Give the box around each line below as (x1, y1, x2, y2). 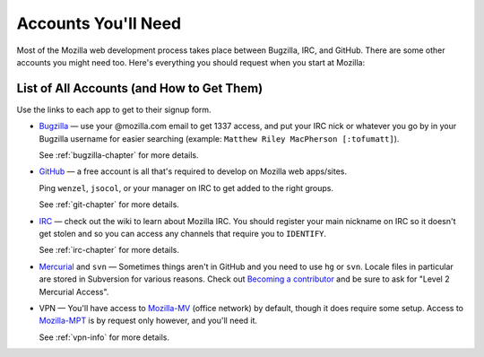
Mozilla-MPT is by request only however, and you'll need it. (39, 315, 258, 327)
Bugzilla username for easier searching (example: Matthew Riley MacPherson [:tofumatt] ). (39, 133, 400, 144)
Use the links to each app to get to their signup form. (16, 104, 212, 115)
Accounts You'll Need (16, 13, 182, 33)
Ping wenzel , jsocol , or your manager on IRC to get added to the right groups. (39, 182, 334, 193)
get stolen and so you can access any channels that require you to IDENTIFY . (39, 228, 327, 239)
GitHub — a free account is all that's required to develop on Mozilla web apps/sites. (39, 166, 347, 177)
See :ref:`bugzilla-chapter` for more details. (39, 150, 199, 161)
